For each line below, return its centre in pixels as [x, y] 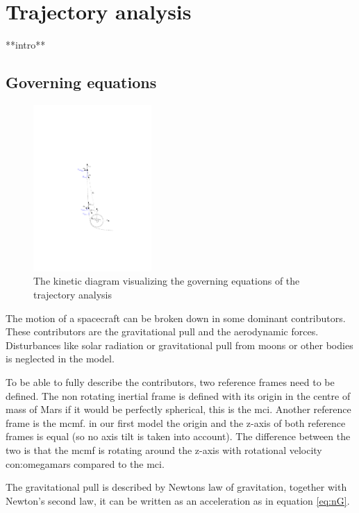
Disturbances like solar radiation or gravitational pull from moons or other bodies [179, 345]
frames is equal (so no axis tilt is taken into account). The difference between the [178, 436]
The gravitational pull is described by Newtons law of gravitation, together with [176, 487]
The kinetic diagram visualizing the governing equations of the [167, 281]
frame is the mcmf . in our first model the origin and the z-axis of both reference [176, 422]
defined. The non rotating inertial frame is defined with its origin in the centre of [178, 395]
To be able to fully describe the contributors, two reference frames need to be [170, 382]
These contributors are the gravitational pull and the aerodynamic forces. [162, 331]
